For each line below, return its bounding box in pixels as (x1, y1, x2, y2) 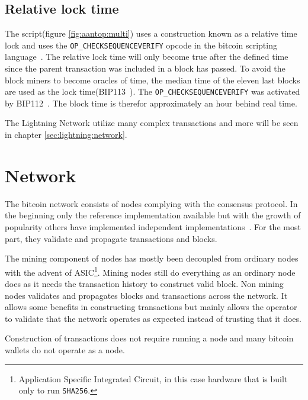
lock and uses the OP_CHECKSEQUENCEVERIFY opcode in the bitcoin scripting (5, 38, 277, 51)
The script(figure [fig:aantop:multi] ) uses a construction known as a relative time (5, 27, 297, 40)
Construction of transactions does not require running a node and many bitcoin (5, 332, 294, 344)
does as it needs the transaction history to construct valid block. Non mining (5, 278, 284, 290)
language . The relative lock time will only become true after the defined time (5, 50, 288, 63)
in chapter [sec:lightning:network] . (5, 128, 127, 141)
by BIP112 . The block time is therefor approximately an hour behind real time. (5, 96, 297, 109)
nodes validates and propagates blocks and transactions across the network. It (5, 289, 288, 301)
